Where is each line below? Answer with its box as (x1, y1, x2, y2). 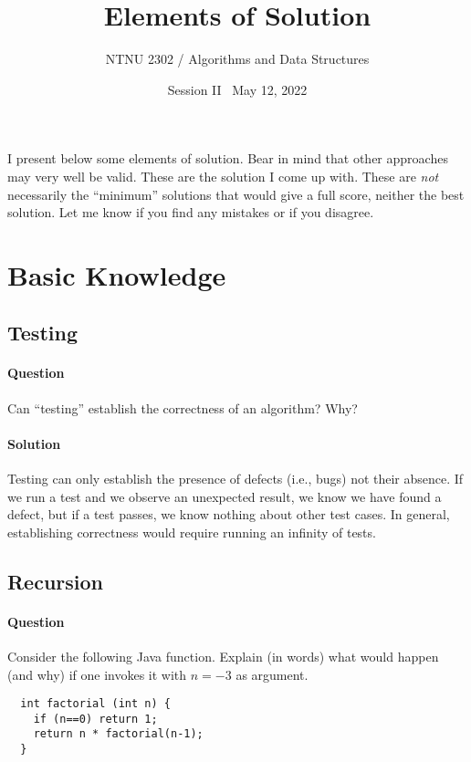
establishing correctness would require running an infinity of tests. (7, 522, 376, 541)
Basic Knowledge (7, 256, 226, 293)
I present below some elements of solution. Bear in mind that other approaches (7, 149, 448, 168)
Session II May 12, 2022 (167, 79, 308, 99)
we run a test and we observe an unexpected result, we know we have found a (7, 486, 442, 506)
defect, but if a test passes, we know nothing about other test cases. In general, (7, 505, 450, 524)
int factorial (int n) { (20, 697, 171, 711)
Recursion (7, 567, 104, 595)
